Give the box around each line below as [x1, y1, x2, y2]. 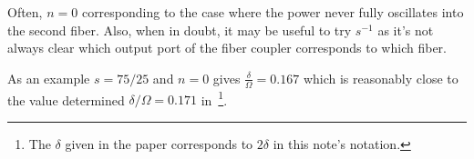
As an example [7, 68, 90, 87]
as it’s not [377, 20, 434, 39]
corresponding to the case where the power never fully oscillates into [81, 3, 464, 21]
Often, [7, 3, 43, 21]
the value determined [7, 90, 125, 109]
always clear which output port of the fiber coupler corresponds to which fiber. [7, 38, 447, 57]
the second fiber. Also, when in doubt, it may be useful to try [7, 20, 352, 39]
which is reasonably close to [303, 68, 459, 87]
